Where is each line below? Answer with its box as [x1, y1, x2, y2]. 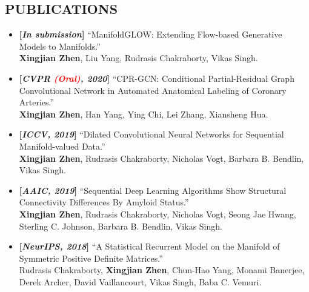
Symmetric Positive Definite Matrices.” [19, 251, 163, 264]
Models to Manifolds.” [19, 39, 101, 52]
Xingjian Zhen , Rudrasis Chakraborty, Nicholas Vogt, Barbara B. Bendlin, [19, 151, 304, 164]
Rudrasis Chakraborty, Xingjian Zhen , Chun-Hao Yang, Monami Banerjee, [19, 264, 305, 276]
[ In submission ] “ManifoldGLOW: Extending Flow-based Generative [19, 28, 282, 41]
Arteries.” [19, 96, 55, 108]
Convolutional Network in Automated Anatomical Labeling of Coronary [19, 84, 287, 96]
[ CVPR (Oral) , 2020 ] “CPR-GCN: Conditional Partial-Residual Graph [19, 71, 294, 84]
